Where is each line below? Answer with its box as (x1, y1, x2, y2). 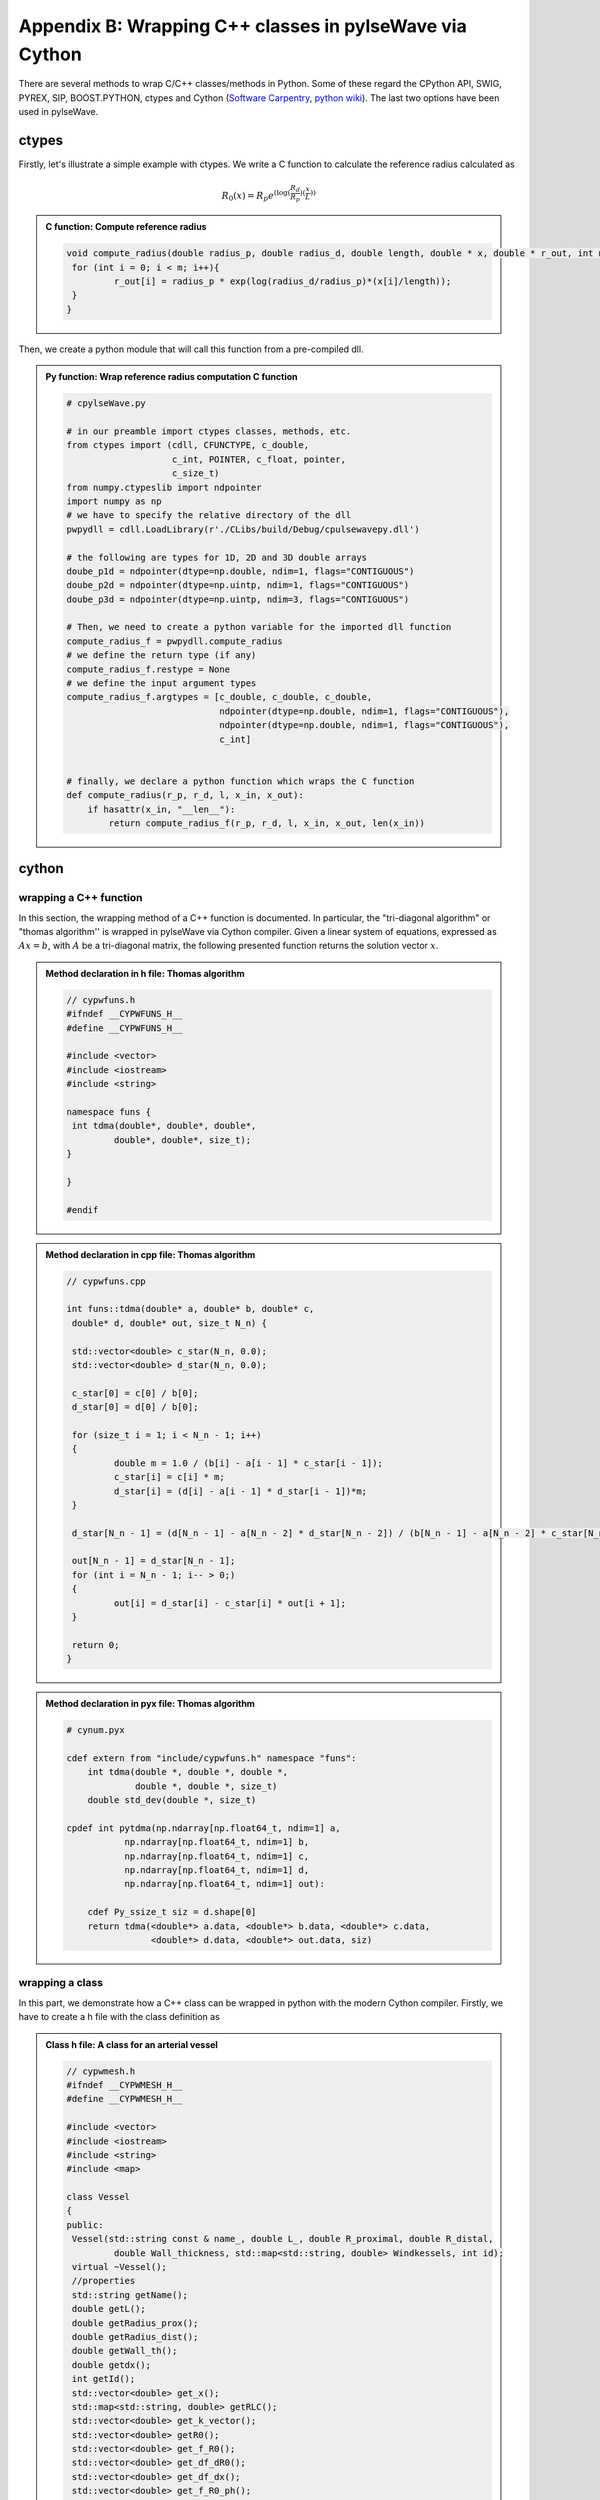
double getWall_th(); (71, 2345, 178, 2357)
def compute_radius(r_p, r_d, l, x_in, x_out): (66, 790, 304, 801)
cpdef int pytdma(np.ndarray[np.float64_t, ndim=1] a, (66, 1822, 341, 1834)
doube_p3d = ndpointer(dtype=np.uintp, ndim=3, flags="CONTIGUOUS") (66, 593, 410, 605)
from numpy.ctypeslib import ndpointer (66, 481, 262, 493)
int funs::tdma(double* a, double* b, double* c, (66, 1303, 315, 1315)
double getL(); (71, 2303, 147, 2315)
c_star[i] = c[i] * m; (113, 1471, 225, 1483)
